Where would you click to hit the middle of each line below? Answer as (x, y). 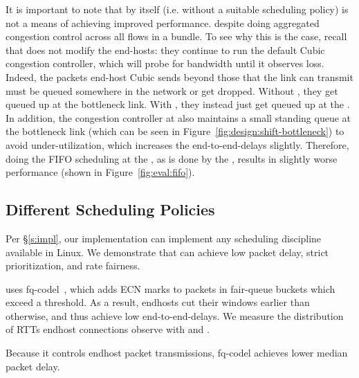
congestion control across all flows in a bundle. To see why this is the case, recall (176, 36)
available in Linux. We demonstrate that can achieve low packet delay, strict (167, 252)
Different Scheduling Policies (110, 209)
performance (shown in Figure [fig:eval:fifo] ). (100, 172)
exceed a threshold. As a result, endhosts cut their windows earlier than (158, 302)
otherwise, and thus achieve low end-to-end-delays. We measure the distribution (175, 315)
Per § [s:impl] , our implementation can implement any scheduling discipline (164, 238)
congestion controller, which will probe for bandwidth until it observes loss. (165, 63)
